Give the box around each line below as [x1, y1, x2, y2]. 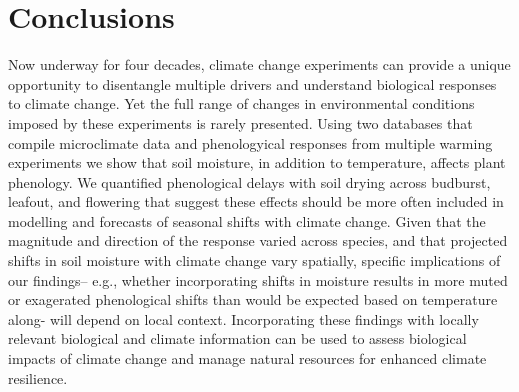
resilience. [8, 367, 68, 388]
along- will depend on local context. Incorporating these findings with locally [8, 308, 479, 329]
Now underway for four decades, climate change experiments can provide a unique [8, 54, 511, 75]
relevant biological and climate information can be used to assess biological [8, 328, 467, 349]
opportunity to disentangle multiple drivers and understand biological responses [8, 73, 497, 94]
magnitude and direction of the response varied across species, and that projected [8, 230, 508, 251]
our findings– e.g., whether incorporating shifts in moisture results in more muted [8, 269, 508, 290]
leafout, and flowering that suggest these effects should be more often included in [8, 191, 504, 212]
